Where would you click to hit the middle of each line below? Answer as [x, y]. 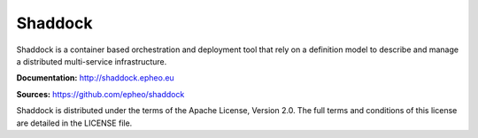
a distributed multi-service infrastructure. [92, 61]
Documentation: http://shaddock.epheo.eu [95, 78]
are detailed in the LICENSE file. [74, 123]
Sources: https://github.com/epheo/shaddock [100, 94]
